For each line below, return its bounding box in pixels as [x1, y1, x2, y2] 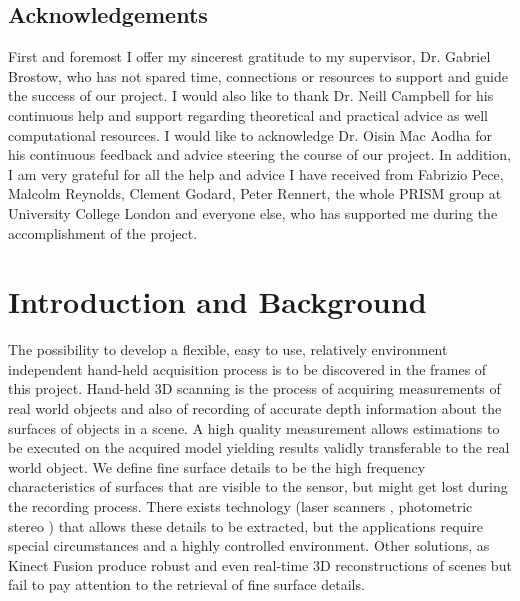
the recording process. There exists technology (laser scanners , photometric [8, 496, 473, 517]
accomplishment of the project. [8, 222, 198, 243]
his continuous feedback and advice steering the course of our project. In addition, [8, 144, 511, 165]
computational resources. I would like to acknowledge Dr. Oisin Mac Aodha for [8, 124, 492, 145]
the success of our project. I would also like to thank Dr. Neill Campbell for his [8, 85, 494, 106]
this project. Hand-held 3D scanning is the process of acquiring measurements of [8, 378, 501, 399]
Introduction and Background [8, 281, 427, 322]
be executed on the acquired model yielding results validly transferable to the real [8, 437, 510, 458]
